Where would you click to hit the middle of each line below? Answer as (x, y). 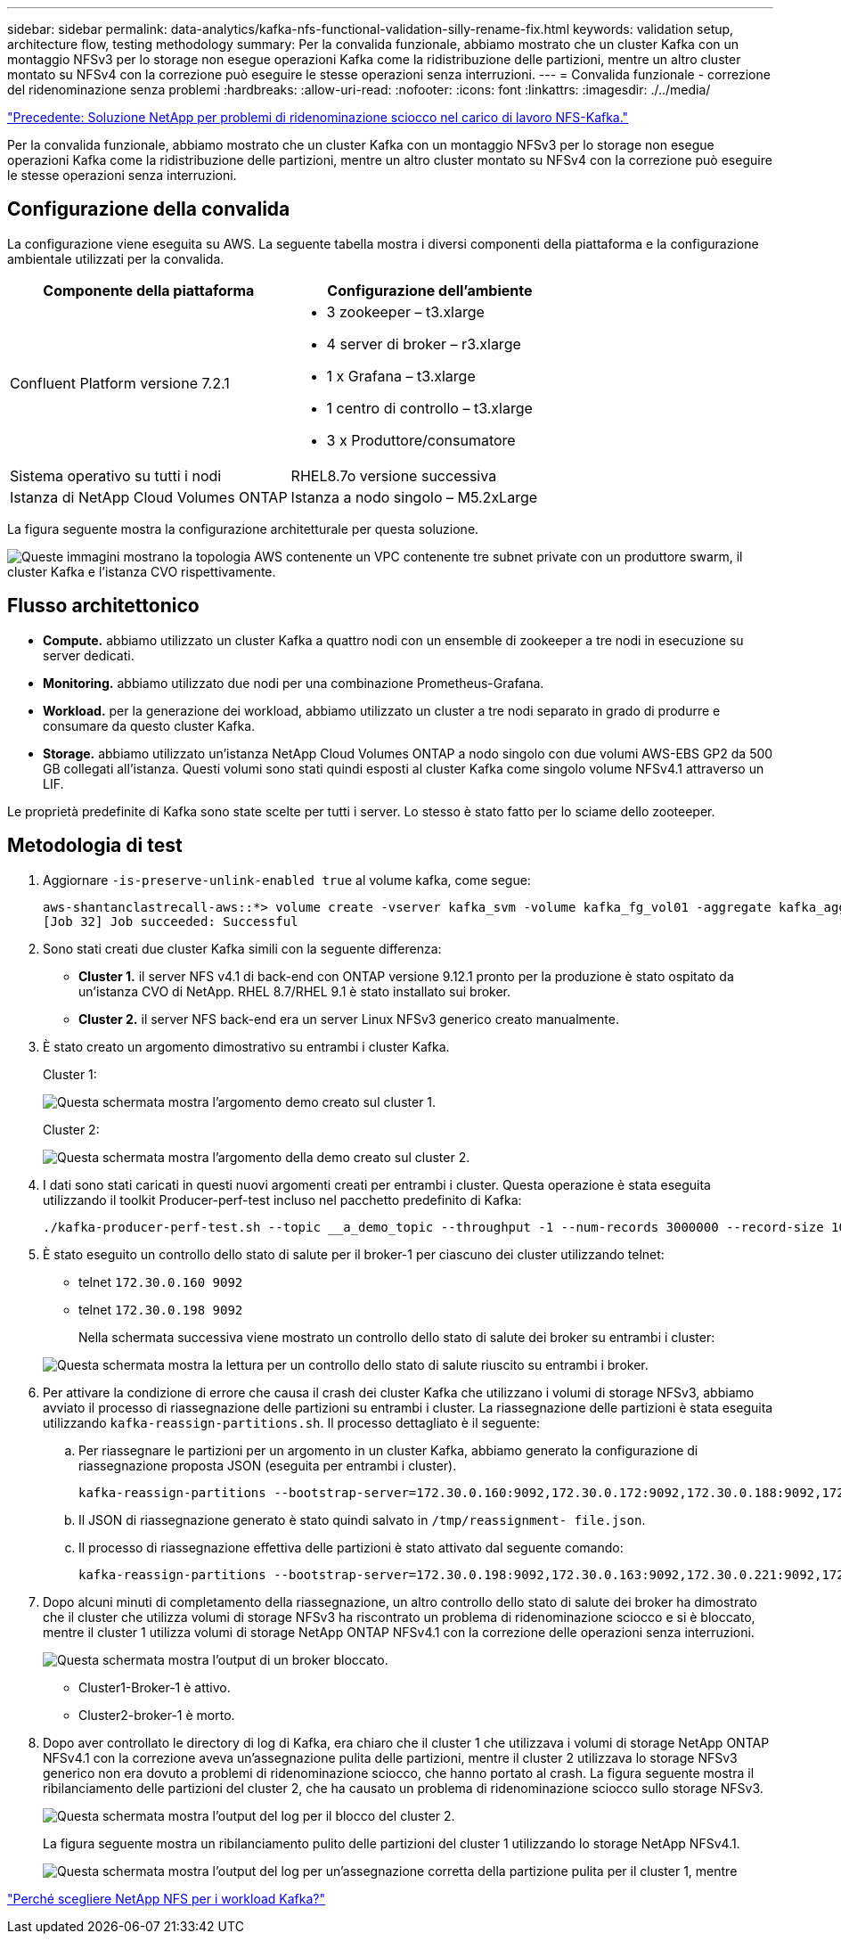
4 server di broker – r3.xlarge (424, 344)
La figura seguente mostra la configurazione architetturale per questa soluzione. (243, 528)
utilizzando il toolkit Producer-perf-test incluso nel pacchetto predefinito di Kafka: (282, 1200)
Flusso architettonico (103, 606)
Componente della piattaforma (149, 290)
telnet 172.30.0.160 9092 (161, 1282)
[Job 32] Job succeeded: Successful (171, 921)
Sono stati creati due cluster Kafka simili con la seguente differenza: (242, 948)
